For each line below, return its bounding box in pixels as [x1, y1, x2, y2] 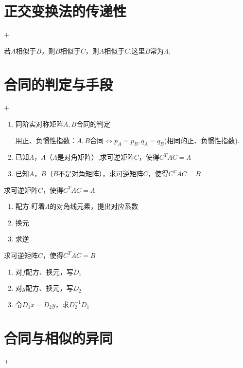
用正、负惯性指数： [15, 135, 77, 145]
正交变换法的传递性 [4, 1, 127, 21]
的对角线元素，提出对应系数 [50, 201, 139, 211]
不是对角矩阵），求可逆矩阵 [58, 168, 143, 179]
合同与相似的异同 [4, 328, 113, 348]
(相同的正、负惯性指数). [164, 135, 240, 145]
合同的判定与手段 [4, 74, 113, 94]
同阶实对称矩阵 [15, 119, 63, 129]
